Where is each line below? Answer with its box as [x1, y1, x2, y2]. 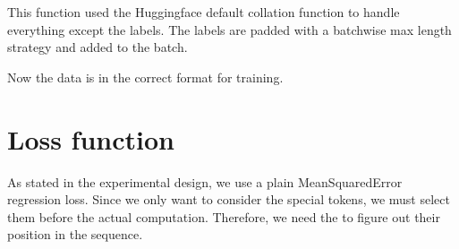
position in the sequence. [7, 225, 143, 244]
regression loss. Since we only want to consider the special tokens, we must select [7, 190, 450, 209]
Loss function [7, 120, 174, 157]
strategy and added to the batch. [7, 38, 188, 56]
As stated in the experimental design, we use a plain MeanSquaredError [7, 172, 403, 191]
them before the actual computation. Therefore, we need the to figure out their [7, 207, 440, 226]
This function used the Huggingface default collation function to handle [7, 3, 400, 21]
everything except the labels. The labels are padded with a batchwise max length [7, 20, 452, 39]
